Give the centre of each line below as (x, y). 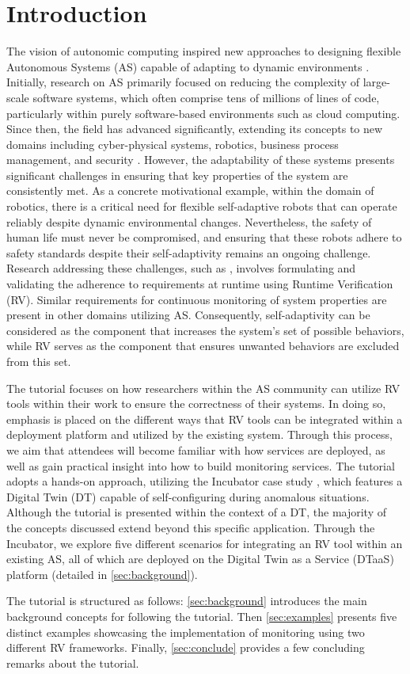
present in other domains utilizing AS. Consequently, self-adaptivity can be (188, 315)
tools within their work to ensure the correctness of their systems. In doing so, (196, 404)
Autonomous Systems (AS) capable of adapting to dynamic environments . (188, 66)
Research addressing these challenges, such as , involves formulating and (181, 268)
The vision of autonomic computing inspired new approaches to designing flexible (204, 51)
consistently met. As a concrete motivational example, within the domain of (190, 190)
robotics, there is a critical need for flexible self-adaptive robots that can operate (202, 206)
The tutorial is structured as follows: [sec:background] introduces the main (187, 601)
